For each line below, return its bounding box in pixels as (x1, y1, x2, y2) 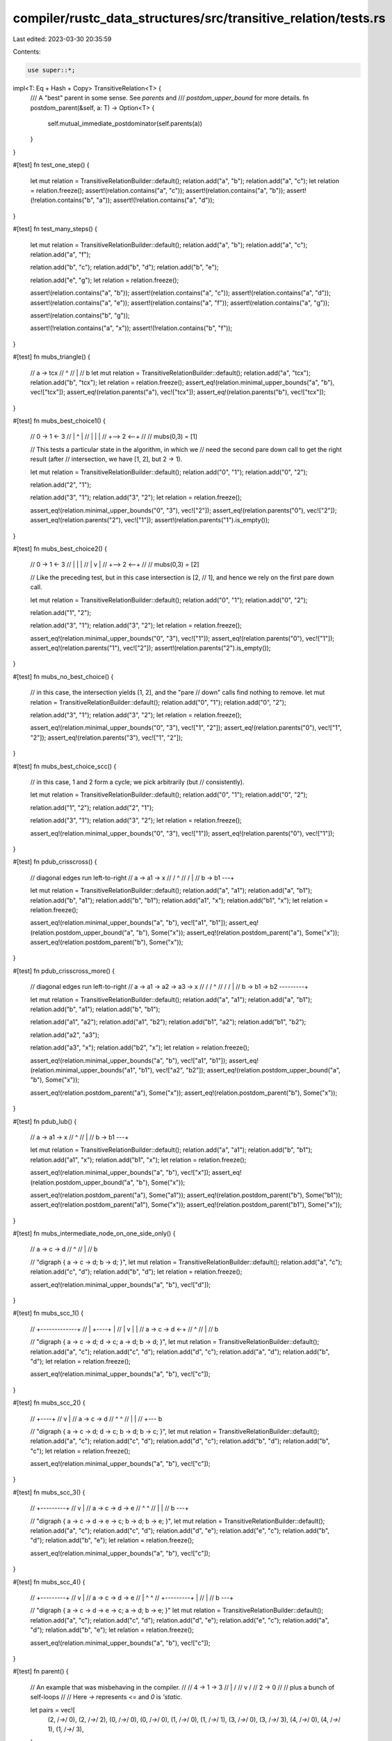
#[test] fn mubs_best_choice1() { (13, 416, 106, 425)
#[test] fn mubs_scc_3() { (13, 1488, 85, 1497)
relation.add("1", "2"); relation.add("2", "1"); (30, 803, 154, 811)
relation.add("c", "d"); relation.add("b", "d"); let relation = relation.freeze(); (30, 1267, 243, 1276)
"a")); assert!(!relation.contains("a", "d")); (96, 196, 215, 205)
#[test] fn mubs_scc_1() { (13, 1309, 83, 1318)
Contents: (13, 47, 41, 56)
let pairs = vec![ (30, 1705, 76, 1714)
